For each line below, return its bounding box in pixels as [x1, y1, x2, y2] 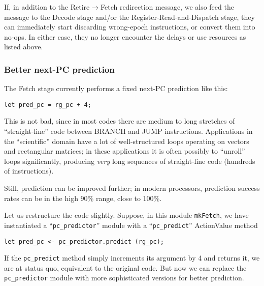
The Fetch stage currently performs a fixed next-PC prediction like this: [4, 83, 228, 94]
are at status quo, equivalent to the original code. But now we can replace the [4, 262, 247, 273]
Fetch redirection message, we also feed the [101, 2, 234, 12]
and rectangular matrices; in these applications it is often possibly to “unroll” [4, 146, 245, 156]
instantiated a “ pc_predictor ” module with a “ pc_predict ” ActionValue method [4, 219, 258, 230]
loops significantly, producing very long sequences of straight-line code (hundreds [4, 155, 255, 166]
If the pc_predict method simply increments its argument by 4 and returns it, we [4, 252, 260, 263]
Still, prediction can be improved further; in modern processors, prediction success [4, 183, 260, 193]
